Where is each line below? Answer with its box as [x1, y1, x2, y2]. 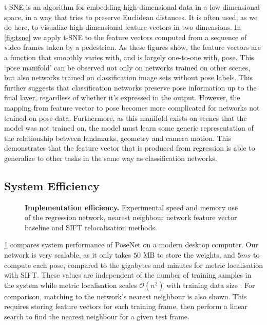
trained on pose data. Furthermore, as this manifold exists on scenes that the [4, 112, 247, 123]
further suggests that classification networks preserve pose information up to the [4, 82, 257, 93]
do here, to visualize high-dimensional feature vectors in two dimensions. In [4, 22, 241, 32]
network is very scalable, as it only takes [4, 249, 131, 260]
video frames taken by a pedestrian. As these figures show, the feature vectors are [4, 42, 261, 52]
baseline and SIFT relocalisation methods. [25, 222, 157, 232]
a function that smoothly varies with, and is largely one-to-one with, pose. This [4, 51, 254, 62]
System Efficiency [4, 177, 100, 193]
